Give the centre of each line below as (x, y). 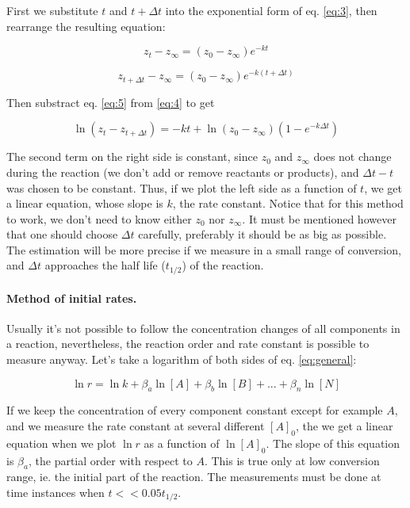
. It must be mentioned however (319, 218)
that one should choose (62, 234)
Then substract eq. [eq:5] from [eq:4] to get (111, 102)
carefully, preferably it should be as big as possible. (262, 234)
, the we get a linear (344, 425)
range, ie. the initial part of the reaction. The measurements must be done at (194, 477)
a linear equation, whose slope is (85, 203)
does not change (353, 157)
